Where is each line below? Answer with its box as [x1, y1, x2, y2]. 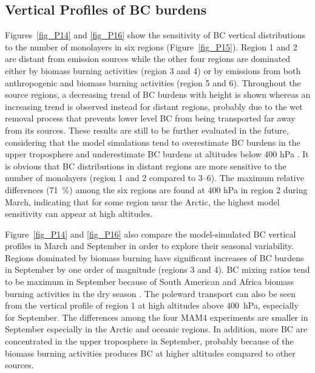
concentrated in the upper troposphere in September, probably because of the [5, 335, 294, 347]
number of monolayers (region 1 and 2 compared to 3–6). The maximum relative [5, 171, 304, 184]
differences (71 [5, 183, 58, 196]
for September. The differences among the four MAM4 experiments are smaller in [5, 310, 308, 323]
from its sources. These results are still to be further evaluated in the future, [5, 123, 289, 136]
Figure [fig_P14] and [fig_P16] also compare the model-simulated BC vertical [5, 227, 296, 240]
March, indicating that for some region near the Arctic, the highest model [5, 195, 280, 208]
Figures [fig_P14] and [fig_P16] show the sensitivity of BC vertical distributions [5, 29, 305, 41]
